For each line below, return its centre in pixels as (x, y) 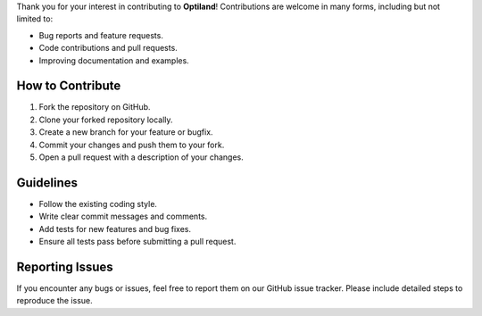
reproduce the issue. (54, 301)
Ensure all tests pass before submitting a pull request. (137, 242)
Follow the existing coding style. (98, 204)
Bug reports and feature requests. (101, 35)
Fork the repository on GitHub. (95, 107)
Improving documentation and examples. (114, 60)
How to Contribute (69, 86)
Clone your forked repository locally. (106, 120)
